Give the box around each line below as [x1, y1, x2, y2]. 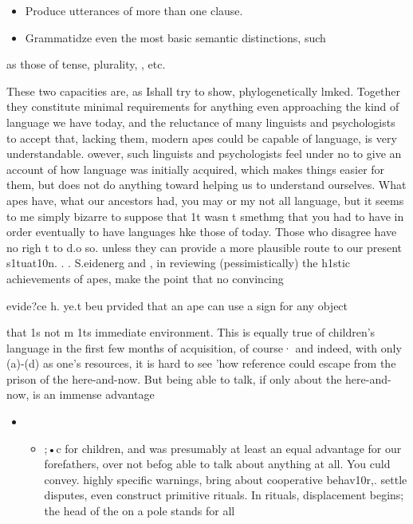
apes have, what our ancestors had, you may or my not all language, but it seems [6, 191, 404, 208]
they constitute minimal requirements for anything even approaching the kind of [6, 98, 399, 115]
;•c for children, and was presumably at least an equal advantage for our [44, 439, 402, 456]
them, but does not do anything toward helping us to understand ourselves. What [6, 176, 407, 193]
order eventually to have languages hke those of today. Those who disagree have [6, 223, 397, 240]
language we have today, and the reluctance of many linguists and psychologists [6, 113, 395, 130]
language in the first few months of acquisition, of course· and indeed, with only [6, 339, 402, 356]
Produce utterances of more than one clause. [25, 2, 243, 18]
